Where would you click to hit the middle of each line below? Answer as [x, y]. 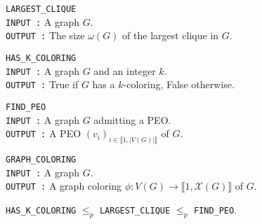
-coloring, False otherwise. [179, 84]
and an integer [125, 70]
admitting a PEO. [132, 119]
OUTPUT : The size [45, 35]
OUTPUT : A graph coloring [64, 186]
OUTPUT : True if [42, 84]
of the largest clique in [171, 35]
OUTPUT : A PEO [44, 133]
